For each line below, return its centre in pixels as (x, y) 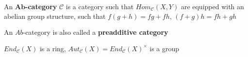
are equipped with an (212, 6)
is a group (165, 48)
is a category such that (100, 6)
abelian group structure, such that (55, 16)
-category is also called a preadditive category (96, 32)
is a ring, (53, 48)
